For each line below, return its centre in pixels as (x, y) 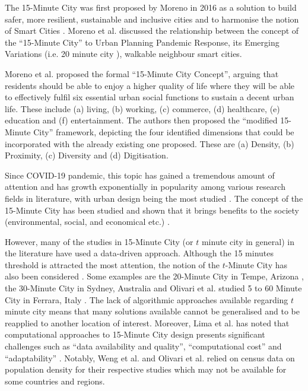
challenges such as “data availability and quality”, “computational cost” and (143, 346)
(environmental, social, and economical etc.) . (87, 222)
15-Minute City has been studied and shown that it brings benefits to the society (152, 210)
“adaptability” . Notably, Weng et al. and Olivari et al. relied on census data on (150, 357)
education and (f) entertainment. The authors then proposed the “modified (141, 120)
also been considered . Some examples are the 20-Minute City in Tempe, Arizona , (154, 276)
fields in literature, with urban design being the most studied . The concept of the (154, 198)
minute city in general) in (248, 241)
